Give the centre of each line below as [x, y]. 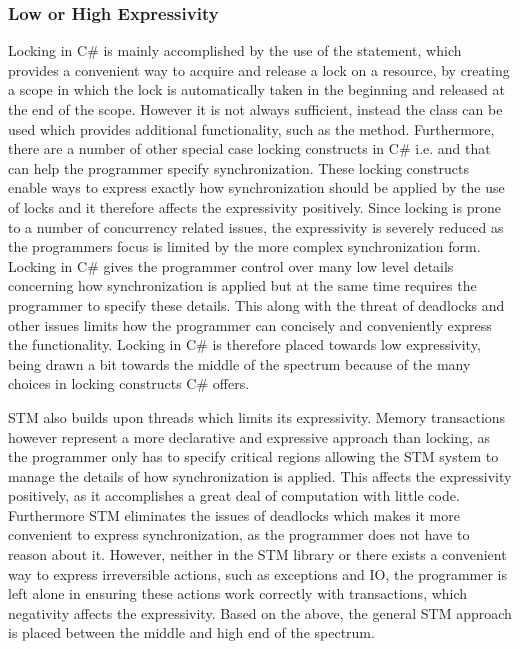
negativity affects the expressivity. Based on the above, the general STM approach [260, 612]
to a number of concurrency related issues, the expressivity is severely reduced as [256, 226]
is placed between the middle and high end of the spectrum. [191, 632]
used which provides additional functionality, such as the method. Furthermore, [251, 128]
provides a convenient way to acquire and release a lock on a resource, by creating [259, 69]
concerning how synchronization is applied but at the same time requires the [242, 285]
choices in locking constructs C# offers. [129, 383]
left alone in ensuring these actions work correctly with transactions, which [238, 593]
